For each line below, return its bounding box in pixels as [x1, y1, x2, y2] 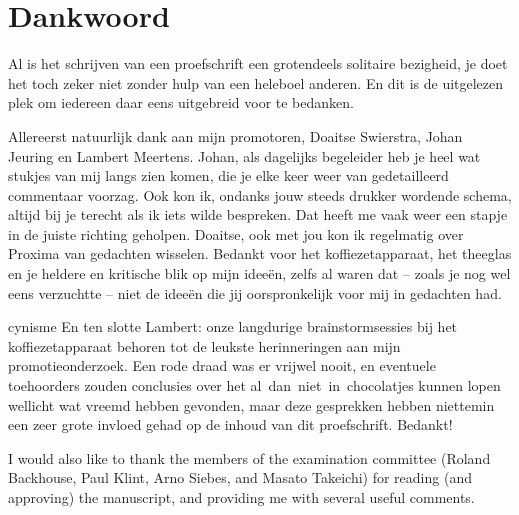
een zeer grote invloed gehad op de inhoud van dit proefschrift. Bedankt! [8, 414, 453, 435]
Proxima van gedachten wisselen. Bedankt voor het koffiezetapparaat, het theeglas [8, 243, 512, 264]
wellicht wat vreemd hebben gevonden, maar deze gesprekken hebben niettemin [8, 394, 495, 415]
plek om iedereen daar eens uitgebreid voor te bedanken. [8, 92, 354, 113]
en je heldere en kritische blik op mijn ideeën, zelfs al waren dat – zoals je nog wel [8, 263, 511, 284]
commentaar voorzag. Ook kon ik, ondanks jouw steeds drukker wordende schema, [8, 184, 512, 205]
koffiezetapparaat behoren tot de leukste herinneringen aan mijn [8, 335, 401, 356]
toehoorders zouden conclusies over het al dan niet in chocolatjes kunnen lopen [8, 375, 501, 396]
